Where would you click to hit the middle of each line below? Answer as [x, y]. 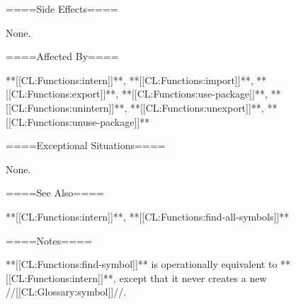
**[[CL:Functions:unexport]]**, [197, 107]
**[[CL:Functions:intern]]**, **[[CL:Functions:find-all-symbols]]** [148, 216]
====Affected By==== [62, 56]
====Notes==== [49, 240]
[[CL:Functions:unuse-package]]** [78, 121]
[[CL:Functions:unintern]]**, [67, 107]
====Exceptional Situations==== [86, 145]
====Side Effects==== [62, 8]
